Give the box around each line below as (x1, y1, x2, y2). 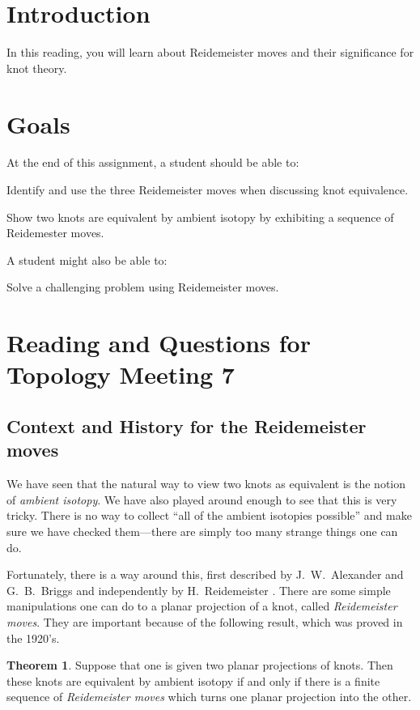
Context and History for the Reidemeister (6, 413, 367, 438)
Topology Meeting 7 (6, 358, 235, 391)
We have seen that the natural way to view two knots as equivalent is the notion (6, 475, 406, 492)
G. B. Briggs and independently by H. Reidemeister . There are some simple (6, 581, 391, 598)
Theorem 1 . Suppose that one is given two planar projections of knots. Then (6, 657, 393, 674)
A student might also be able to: (6, 251, 168, 268)
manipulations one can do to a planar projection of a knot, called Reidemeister (6, 597, 397, 614)
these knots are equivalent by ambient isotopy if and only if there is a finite (6, 672, 380, 689)
